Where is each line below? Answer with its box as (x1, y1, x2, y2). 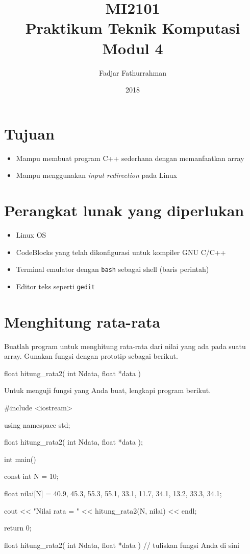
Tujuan (4, 123, 55, 144)
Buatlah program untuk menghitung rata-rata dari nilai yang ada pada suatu (4, 340, 246, 351)
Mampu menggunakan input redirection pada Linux (16, 170, 177, 180)
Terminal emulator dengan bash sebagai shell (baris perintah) (16, 264, 209, 274)
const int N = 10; (4, 471, 59, 481)
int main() (4, 453, 36, 464)
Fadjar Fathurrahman (98, 67, 166, 78)
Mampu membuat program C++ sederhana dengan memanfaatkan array (16, 152, 244, 163)
